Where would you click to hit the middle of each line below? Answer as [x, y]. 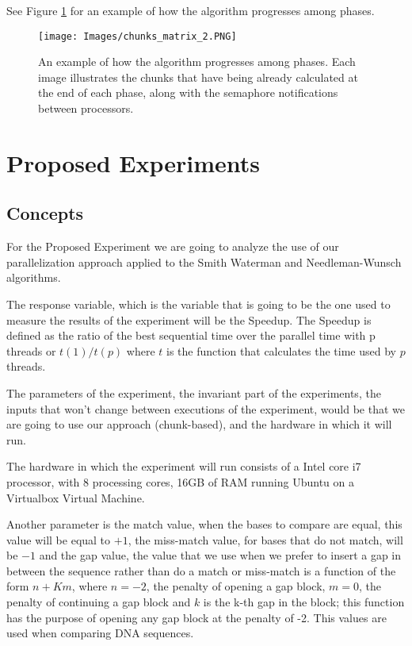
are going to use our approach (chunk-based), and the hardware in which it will [199, 424]
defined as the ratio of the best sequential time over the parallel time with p [191, 335]
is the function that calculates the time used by [281, 350]
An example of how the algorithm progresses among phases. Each [197, 62]
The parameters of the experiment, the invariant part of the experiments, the [194, 392]
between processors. [86, 108]
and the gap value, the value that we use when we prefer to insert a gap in [220, 555]
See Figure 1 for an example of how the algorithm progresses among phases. [191, 10]
